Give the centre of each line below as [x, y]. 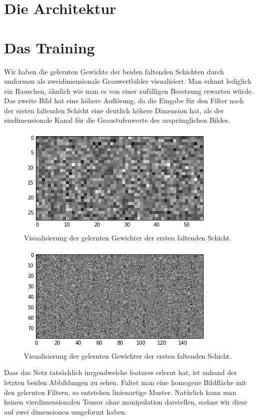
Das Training [50, 47]
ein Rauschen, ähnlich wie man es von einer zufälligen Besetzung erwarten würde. [129, 91]
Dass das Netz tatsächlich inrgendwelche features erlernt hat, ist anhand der [121, 372]
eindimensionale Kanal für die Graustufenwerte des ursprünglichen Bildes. [117, 120]
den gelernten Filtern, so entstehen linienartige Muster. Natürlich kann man [120, 392]
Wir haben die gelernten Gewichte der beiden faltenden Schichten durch [114, 71]
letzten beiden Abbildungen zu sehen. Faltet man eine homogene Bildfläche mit [125, 382]
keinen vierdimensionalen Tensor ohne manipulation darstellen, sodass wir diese [126, 402]
